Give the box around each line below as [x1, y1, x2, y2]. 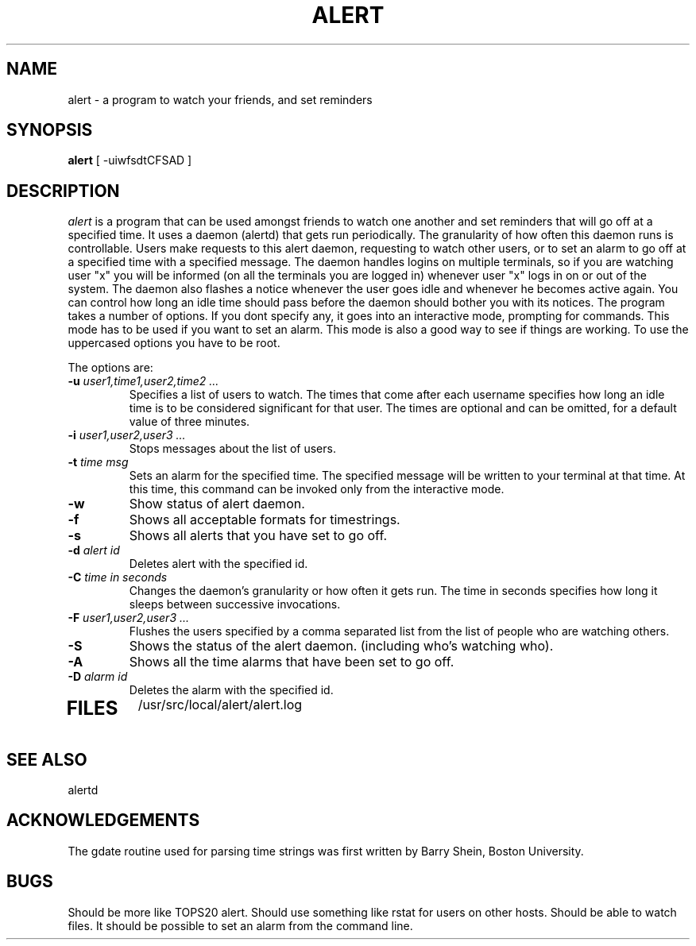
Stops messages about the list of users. [129, 442, 336, 456]
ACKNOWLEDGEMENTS [6, 810, 200, 831]
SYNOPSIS [6, 120, 93, 141]
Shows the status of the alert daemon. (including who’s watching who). [129, 638, 554, 654]
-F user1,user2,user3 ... [68, 611, 190, 625]
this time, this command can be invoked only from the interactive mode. [129, 482, 505, 496]
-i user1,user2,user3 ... [68, 428, 186, 442]
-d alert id [68, 543, 120, 558]
